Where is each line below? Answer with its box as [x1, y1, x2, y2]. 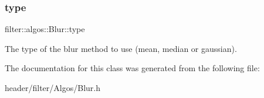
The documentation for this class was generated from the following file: [5, 62, 260, 74]
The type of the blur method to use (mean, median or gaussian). [5, 42, 237, 54]
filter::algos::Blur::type [5, 23, 85, 35]
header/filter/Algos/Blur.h [5, 82, 100, 93]
